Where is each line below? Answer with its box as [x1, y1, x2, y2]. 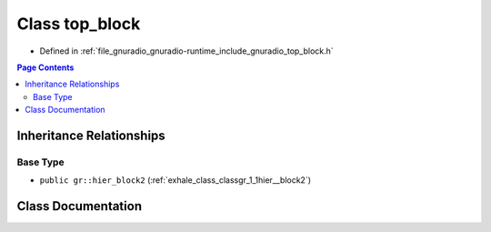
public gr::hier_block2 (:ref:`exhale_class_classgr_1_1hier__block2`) [39, 175, 312, 186]
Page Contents [16, 62, 75, 73]
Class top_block [16, 14, 141, 34]
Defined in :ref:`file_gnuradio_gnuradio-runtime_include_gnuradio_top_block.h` [39, 45, 334, 56]
